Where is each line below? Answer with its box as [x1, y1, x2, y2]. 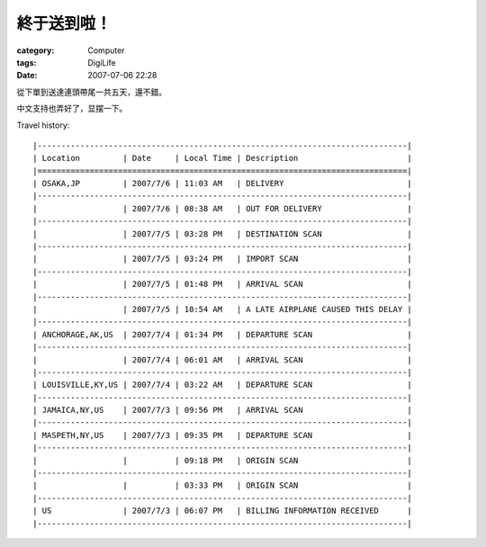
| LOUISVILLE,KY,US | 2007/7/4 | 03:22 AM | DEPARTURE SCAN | [32, 380, 413, 390]
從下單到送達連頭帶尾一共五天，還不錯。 [16, 86, 166, 97]
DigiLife [87, 57, 116, 67]
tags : [16, 57, 37, 67]
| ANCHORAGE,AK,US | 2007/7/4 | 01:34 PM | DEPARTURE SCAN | [32, 329, 413, 339]
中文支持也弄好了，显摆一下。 [16, 103, 128, 114]
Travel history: [16, 120, 70, 130]
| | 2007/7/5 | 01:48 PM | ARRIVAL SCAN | [32, 279, 413, 290]
